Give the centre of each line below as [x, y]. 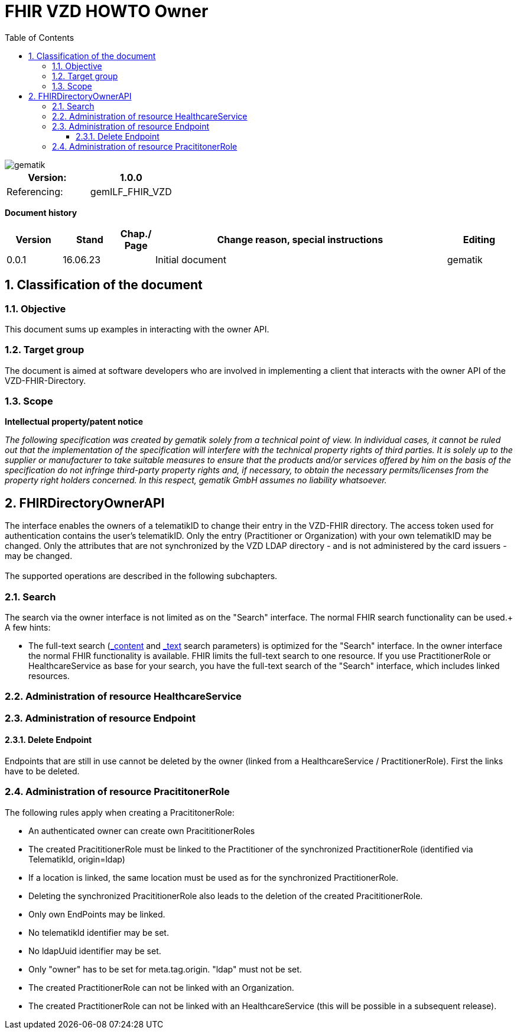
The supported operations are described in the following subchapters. [141, 576]
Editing [479, 239]
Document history [41, 212]
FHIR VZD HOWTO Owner [107, 11]
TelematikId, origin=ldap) [77, 859]
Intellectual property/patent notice [74, 422]
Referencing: [35, 191]
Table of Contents [40, 37]
